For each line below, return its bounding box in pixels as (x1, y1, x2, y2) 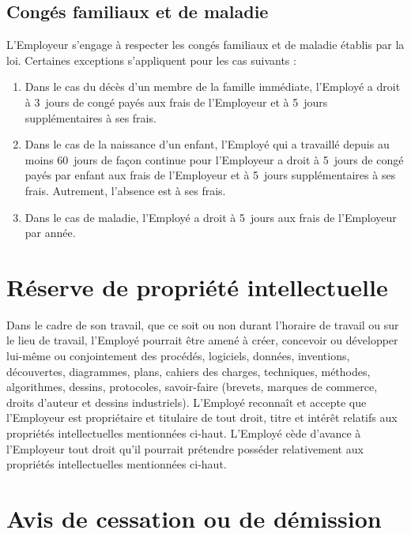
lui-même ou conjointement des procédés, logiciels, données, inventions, (6, 348, 350, 364)
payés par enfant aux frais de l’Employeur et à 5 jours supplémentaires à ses (25, 167, 396, 183)
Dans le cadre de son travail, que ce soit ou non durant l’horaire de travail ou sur (6, 316, 399, 333)
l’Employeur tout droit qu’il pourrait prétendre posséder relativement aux (6, 440, 364, 457)
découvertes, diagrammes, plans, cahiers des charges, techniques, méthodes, (6, 363, 371, 379)
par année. (25, 224, 76, 241)
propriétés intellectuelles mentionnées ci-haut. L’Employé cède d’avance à (6, 425, 361, 442)
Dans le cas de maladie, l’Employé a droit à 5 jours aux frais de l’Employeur (25, 209, 397, 225)
